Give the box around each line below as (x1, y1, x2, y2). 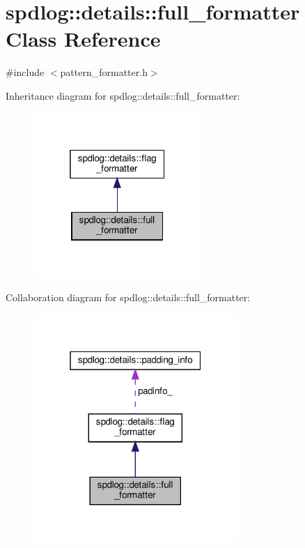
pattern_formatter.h (60, 65, 148, 79)
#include (6, 65, 45, 79)
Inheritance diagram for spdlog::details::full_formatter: (6, 88, 240, 102)
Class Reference (6, 24, 161, 53)
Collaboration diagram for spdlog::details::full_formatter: (6, 289, 251, 304)
